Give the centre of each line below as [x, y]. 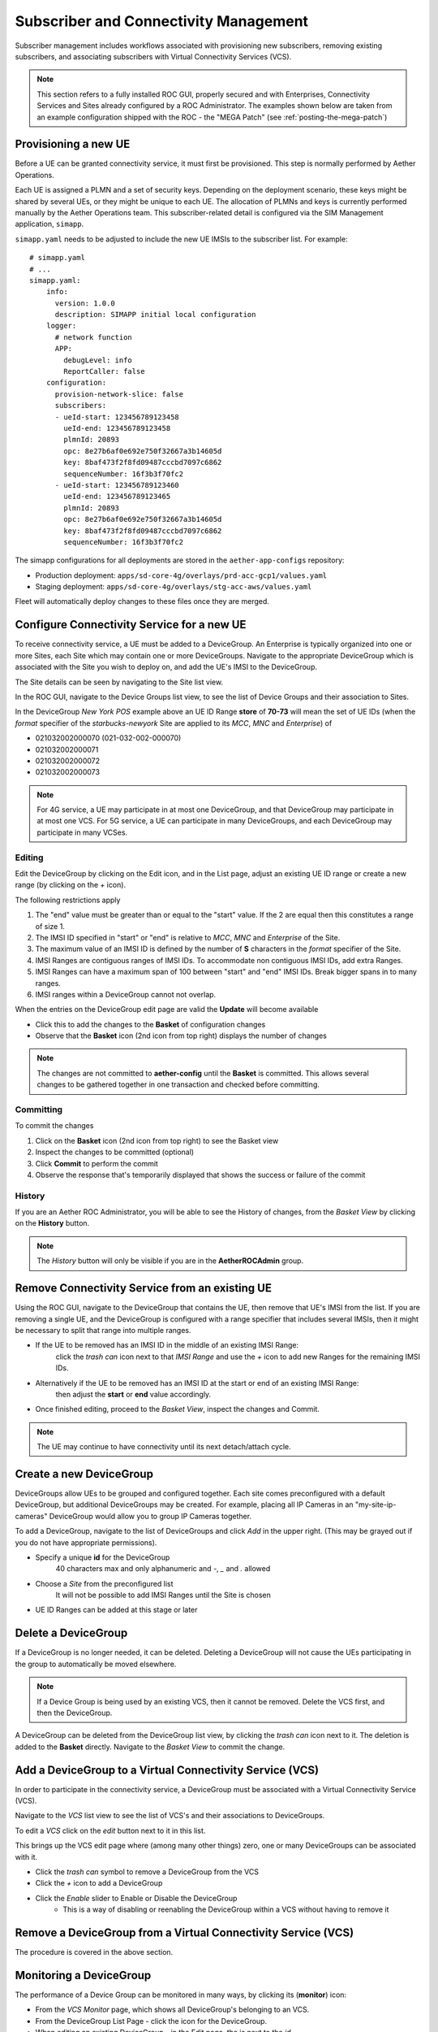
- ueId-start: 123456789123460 [117, 485]
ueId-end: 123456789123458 [117, 428]
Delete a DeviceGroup [71, 1633]
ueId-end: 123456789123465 [117, 497]
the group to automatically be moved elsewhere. [96, 1664]
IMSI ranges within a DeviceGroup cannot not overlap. [126, 994]
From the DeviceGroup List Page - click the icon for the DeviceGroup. [151, 2021]
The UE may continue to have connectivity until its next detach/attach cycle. [164, 1447]
